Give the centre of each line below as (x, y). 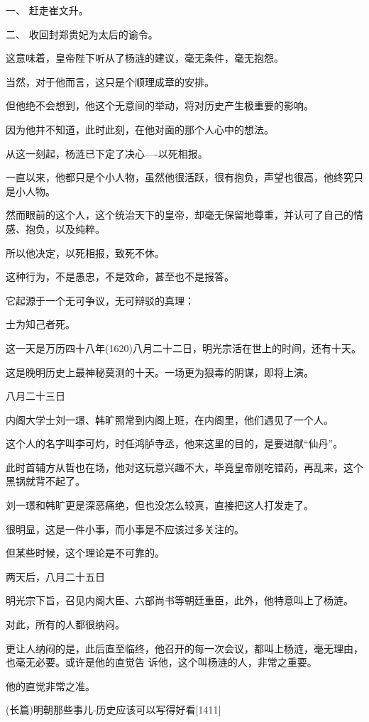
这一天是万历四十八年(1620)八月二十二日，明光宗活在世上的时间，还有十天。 (183, 348)
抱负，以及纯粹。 (65, 228)
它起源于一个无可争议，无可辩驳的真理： (100, 300)
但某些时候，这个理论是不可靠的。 (85, 553)
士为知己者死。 (40, 324)
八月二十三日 (35, 396)
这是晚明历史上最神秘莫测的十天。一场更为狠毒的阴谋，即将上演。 (160, 372)
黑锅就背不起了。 (45, 481)
